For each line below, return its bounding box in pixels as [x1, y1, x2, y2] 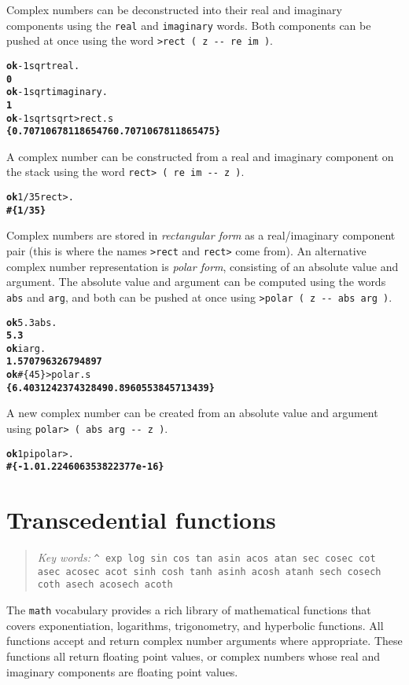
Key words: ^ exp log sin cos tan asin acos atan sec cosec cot [37, 549, 376, 566]
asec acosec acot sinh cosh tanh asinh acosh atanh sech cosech [37, 566, 381, 577]
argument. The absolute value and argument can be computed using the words [6, 273, 386, 290]
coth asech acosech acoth [37, 579, 173, 591]
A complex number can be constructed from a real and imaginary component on [6, 148, 394, 164]
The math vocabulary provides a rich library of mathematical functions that [6, 602, 371, 618]
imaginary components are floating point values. [6, 663, 238, 680]
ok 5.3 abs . [6, 317, 57, 328]
